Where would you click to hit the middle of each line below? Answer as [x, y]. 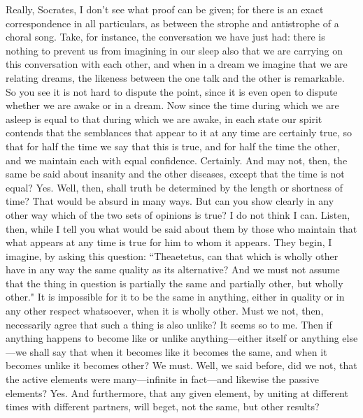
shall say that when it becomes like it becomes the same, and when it [178, 351]
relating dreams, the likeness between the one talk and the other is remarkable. [175, 77]
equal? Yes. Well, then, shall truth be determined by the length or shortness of [175, 187]
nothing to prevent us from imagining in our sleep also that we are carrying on [174, 50]
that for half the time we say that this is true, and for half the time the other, [173, 146]
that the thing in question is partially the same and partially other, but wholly [175, 283]
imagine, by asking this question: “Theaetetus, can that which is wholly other [172, 255]
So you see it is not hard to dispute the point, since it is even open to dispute [172, 91]
